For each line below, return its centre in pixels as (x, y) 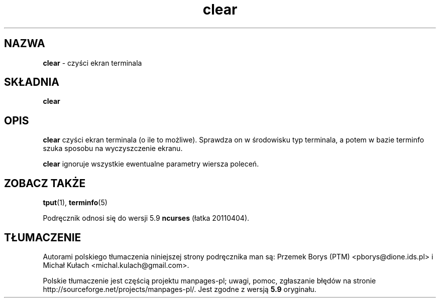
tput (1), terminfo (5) (75, 203)
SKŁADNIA (32, 82)
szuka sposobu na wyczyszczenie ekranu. (113, 148)
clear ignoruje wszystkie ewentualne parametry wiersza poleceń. (151, 164)
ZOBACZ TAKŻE (45, 183)
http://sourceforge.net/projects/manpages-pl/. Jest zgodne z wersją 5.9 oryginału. (180, 289)
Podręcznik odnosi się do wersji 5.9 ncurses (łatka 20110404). (146, 218)
